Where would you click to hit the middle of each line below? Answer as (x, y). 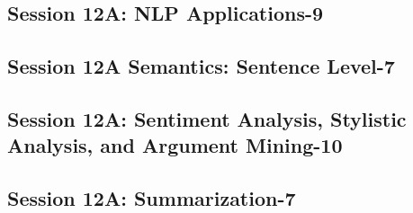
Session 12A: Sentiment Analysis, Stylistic (207, 118)
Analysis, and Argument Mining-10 (175, 145)
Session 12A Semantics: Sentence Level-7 (201, 66)
